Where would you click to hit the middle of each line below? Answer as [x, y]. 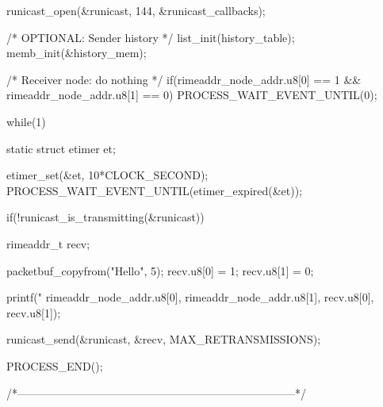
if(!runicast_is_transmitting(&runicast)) [105, 217]
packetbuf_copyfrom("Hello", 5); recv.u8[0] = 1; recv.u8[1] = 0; [160, 270]
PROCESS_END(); [55, 365]
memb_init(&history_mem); [77, 53]
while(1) [26, 121]
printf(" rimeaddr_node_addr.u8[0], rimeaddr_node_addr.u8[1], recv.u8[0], [190, 297]
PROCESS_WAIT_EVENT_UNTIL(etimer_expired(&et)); [155, 190]
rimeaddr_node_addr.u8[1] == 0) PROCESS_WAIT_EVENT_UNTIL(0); [192, 95]
